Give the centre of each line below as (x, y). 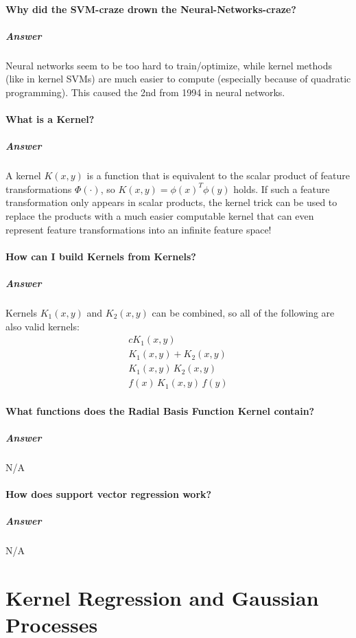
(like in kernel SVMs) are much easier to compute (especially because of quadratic (178, 79)
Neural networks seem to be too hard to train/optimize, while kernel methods (169, 65)
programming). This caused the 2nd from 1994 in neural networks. (145, 92)
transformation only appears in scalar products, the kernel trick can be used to (171, 202)
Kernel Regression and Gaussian (162, 598)
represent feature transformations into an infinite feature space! (139, 229)
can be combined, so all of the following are (243, 312)
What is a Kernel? (50, 119)
